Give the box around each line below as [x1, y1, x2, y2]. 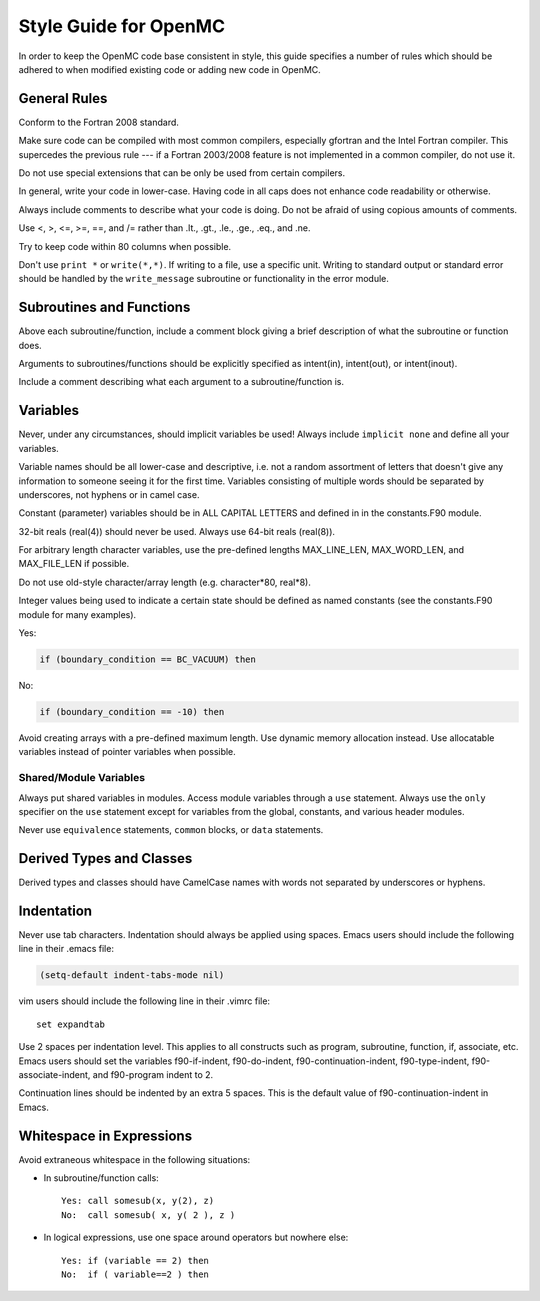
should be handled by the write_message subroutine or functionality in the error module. [18, 273, 390, 285]
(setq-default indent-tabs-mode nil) [39, 970, 225, 981]
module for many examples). [18, 608, 137, 620]
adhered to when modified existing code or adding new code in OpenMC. [18, 63, 322, 75]
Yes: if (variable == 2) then [61, 1255, 210, 1266]
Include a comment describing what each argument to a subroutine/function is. [18, 376, 345, 388]
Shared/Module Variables [18, 771, 145, 785]
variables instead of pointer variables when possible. [18, 746, 237, 758]
